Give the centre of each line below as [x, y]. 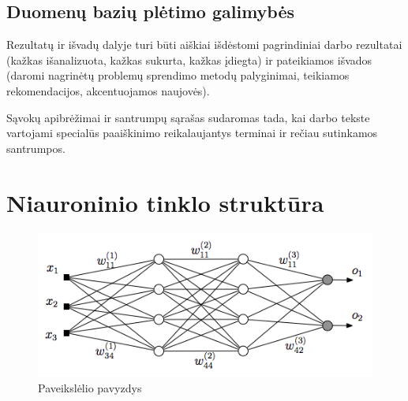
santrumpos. [36, 148]
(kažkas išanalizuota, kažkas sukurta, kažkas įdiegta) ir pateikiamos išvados [189, 59]
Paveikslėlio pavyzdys [90, 387]
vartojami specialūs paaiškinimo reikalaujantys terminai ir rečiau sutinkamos [192, 133]
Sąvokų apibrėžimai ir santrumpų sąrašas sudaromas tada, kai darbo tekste [188, 117]
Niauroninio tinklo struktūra [165, 202]
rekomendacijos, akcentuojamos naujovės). [108, 90]
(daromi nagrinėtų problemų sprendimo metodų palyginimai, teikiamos [178, 75]
